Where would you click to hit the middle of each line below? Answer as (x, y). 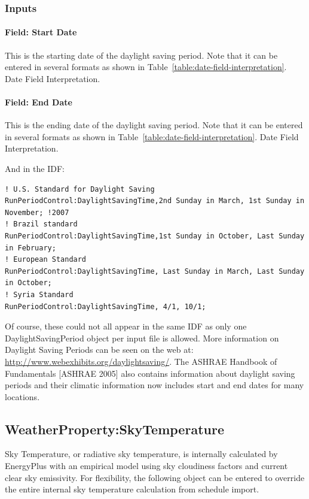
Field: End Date (39, 102)
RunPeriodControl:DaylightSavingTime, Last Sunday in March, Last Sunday (155, 271)
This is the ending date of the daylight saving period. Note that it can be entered (154, 125)
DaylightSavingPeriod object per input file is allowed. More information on (142, 338)
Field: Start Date (41, 32)
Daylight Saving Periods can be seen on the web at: (99, 350)
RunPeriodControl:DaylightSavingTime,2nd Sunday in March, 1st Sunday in (155, 201)
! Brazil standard (41, 224)
